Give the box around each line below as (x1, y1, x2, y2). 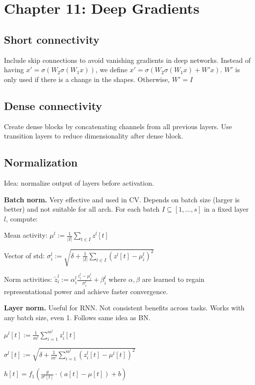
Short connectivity (4, 31, 100, 47)
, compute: (6, 213, 38, 223)
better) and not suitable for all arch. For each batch (4, 204, 160, 214)
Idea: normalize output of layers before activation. (4, 177, 154, 188)
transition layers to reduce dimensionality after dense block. (4, 131, 183, 141)
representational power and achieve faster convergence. (4, 286, 168, 296)
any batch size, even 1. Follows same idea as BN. (4, 312, 151, 323)
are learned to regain (142, 274, 204, 284)
